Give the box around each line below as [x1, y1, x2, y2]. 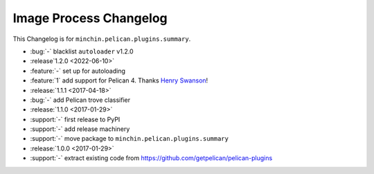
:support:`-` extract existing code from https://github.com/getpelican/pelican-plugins [30, 154, 273, 162]
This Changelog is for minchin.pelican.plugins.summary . [12, 35, 191, 43]
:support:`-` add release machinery [30, 125, 130, 133]
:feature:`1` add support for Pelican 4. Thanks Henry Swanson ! [30, 76, 208, 85]
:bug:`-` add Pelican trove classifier [30, 96, 131, 104]
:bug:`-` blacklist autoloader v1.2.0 [30, 47, 134, 55]
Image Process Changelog [12, 10, 168, 26]
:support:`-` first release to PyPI [30, 115, 121, 123]
